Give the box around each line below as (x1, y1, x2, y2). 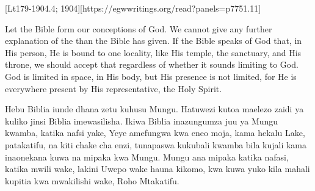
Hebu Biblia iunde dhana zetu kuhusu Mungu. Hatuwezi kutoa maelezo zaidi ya (5, 103, 304, 115)
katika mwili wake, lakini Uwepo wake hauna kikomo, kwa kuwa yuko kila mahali (5, 162, 310, 175)
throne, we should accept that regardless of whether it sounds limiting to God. (5, 58, 299, 71)
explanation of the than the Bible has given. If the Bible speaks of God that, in (5, 34, 302, 47)
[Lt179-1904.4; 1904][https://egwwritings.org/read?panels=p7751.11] (5, 2, 261, 14)
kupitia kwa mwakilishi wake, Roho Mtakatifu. (5, 174, 179, 187)
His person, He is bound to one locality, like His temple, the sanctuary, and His (5, 46, 302, 59)
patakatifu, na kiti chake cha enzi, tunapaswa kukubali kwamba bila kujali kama (5, 138, 307, 151)
